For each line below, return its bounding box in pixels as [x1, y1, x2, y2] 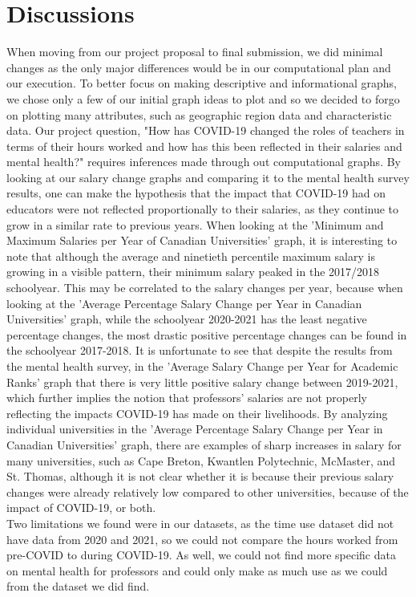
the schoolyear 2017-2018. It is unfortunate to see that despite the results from [6, 342, 393, 359]
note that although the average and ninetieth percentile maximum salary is [6, 247, 375, 264]
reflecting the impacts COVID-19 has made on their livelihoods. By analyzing [6, 404, 388, 421]
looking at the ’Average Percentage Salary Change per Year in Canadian [6, 294, 362, 311]
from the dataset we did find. [6, 578, 150, 595]
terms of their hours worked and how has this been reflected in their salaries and [6, 137, 402, 154]
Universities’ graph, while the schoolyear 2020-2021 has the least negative [6, 311, 367, 327]
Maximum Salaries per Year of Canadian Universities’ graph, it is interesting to [6, 232, 398, 249]
